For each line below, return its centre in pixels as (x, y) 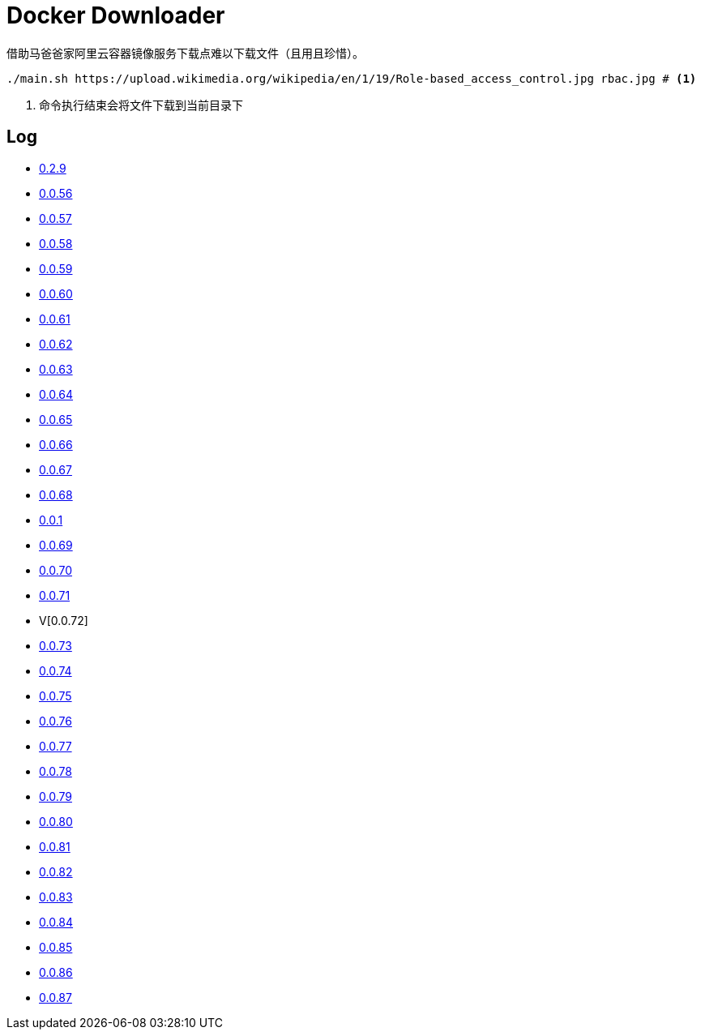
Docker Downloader (116, 15)
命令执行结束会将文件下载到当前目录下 (141, 105)
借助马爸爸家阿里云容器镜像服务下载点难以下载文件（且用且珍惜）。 (185, 53)
